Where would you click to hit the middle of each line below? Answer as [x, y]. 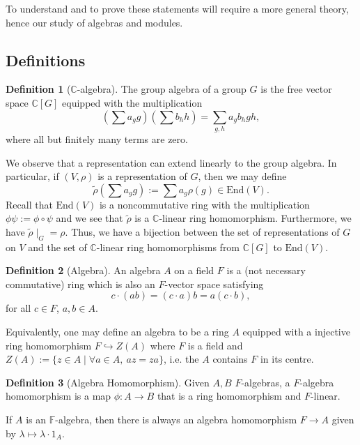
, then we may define [242, 176]
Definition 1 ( [38, 89]
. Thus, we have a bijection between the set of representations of [202, 231]
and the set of [57, 247]
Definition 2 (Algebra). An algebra [83, 270]
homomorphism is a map [58, 396]
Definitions [46, 60]
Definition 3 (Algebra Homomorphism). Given [108, 382]
